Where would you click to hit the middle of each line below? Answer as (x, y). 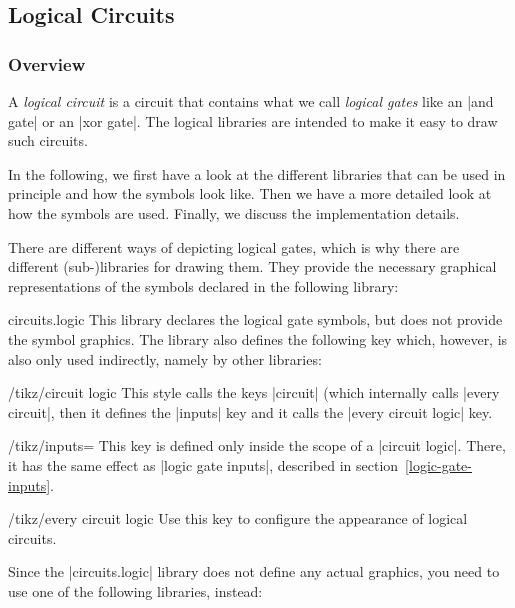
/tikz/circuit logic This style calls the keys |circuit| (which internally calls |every (254, 392)
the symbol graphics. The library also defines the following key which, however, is (258, 338)
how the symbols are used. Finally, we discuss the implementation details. (234, 212)
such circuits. (48, 140)
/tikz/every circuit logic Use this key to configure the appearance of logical (238, 518)
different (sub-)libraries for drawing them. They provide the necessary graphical (252, 266)
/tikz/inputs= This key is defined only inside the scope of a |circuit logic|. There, (257, 445)
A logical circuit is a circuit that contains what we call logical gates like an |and (251, 101)
